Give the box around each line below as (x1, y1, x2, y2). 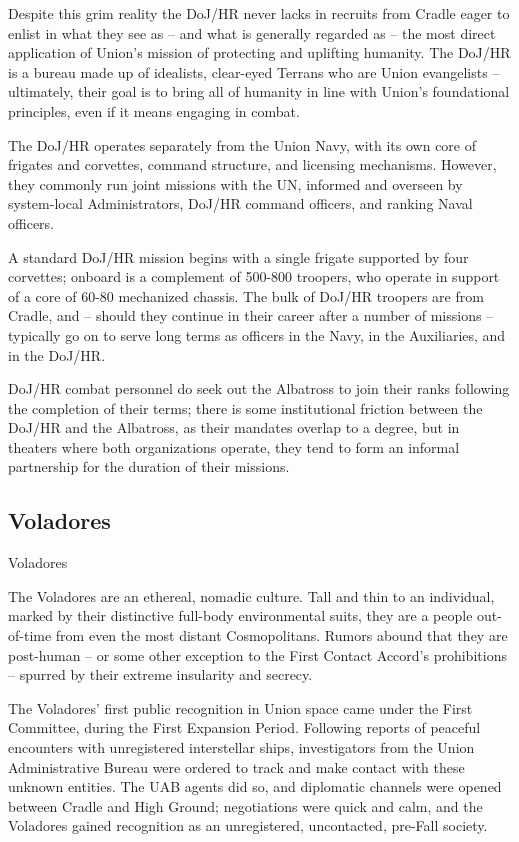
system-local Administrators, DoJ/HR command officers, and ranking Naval (8, 193, 473, 214)
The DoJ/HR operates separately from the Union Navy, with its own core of (8, 134, 477, 155)
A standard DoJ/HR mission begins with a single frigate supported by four (8, 246, 469, 267)
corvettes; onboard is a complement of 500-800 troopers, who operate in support (8, 266, 500, 287)
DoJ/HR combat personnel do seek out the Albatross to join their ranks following (8, 378, 510, 399)
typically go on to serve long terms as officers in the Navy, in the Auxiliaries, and (8, 324, 506, 345)
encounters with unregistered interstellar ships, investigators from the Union (8, 737, 475, 758)
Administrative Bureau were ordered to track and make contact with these (8, 756, 465, 777)
